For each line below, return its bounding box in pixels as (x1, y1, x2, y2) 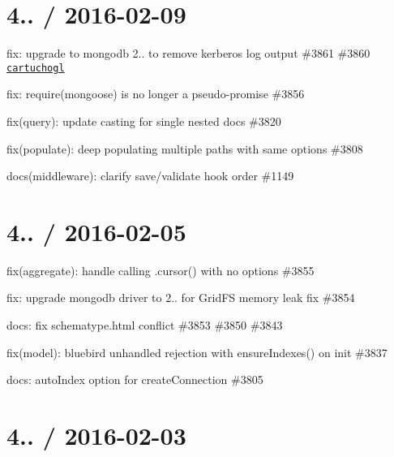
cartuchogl (6, 62, 65, 74)
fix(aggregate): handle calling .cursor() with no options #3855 (6, 261, 315, 278)
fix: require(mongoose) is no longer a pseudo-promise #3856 (6, 85, 305, 102)
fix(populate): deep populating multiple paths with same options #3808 (6, 140, 363, 157)
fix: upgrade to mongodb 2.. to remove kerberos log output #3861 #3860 (6, 45, 370, 62)
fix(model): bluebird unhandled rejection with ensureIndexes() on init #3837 (6, 343, 388, 360)
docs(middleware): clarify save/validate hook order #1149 (6, 167, 294, 184)
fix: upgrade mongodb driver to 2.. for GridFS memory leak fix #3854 (6, 289, 355, 306)
